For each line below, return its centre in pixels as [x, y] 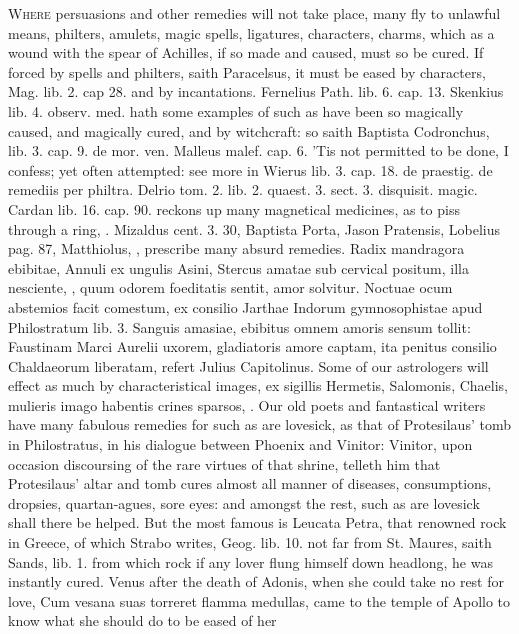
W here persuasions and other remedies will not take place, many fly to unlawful [254, 13]
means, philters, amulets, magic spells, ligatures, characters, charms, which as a [251, 32]
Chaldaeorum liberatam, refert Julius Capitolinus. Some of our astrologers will [248, 365]
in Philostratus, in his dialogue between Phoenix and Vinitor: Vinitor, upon [240, 444]
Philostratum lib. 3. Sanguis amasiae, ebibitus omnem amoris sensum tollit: [239, 326]
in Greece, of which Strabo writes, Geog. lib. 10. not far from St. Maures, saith [250, 542]
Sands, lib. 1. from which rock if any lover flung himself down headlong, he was [250, 561]
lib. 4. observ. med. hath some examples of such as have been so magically [236, 110]
